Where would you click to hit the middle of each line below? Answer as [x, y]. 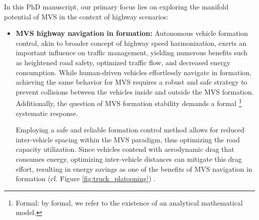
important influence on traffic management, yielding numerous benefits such [131, 53]
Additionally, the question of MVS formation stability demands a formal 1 [129, 102]
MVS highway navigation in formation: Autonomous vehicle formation [132, 33]
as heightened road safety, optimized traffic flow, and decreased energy [123, 62]
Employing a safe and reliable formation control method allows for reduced [130, 130]
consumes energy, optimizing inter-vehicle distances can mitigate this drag [129, 159]
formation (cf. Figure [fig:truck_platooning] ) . [86, 178]
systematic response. [47, 113]
